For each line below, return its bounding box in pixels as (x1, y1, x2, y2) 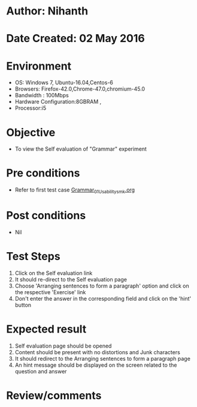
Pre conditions (6, 166, 80, 180)
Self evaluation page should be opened (14, 342, 112, 349)
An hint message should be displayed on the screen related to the (14, 361, 177, 369)
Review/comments (6, 388, 102, 402)
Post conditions (6, 209, 86, 223)
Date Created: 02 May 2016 (6, 32, 145, 46)
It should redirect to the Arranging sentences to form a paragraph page (14, 355, 190, 362)
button (14, 301, 32, 309)
